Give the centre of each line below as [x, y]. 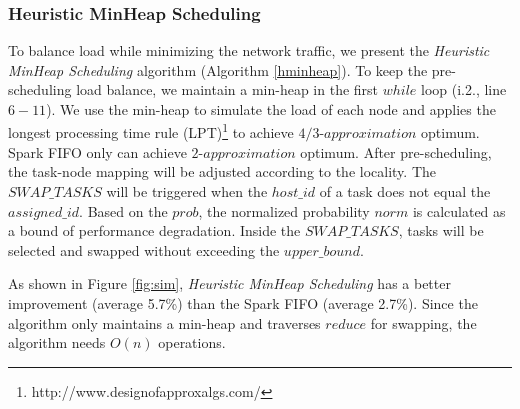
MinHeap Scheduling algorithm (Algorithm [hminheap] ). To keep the [218, 69]
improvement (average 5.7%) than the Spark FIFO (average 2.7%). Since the [243, 303]
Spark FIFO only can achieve [97, 151]
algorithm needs [57, 342]
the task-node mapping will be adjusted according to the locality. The [222, 171]
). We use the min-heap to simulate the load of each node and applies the [271, 109]
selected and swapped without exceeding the [144, 249]
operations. [192, 342]
